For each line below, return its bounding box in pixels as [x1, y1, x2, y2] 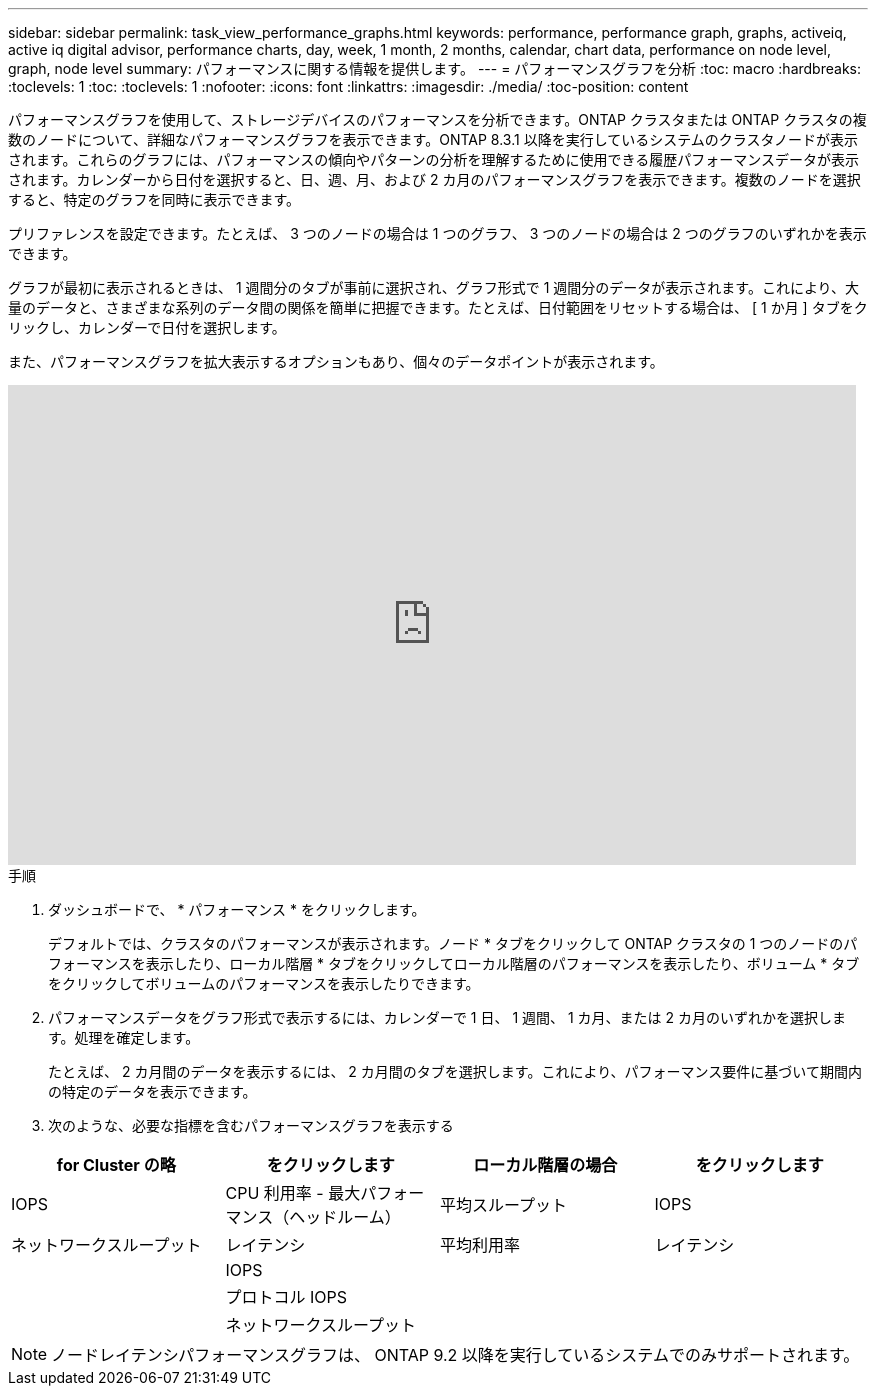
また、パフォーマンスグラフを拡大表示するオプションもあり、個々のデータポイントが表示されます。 [8, 353, 664, 370]
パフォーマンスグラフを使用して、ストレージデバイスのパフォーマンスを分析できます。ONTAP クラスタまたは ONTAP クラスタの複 [8, 111, 867, 128]
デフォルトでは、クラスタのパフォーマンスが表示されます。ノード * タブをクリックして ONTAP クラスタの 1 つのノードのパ [48, 935, 858, 952]
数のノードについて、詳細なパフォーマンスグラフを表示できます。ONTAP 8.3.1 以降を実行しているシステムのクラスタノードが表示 [8, 131, 859, 148]
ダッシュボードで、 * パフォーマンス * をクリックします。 [48, 901, 426, 918]
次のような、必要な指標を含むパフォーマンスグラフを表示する [48, 1117, 454, 1134]
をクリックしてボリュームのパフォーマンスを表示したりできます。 [48, 975, 480, 992]
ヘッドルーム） [289, 1207, 401, 1227]
